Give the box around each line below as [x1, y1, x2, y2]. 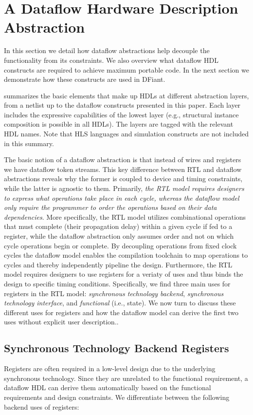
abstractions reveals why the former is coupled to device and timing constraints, [4, 173, 243, 184]
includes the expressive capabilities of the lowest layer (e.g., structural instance [4, 109, 239, 119]
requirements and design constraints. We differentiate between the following [4, 392, 230, 402]
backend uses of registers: [4, 401, 79, 412]
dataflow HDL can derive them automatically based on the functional [4, 382, 211, 393]
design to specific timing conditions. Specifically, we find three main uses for [4, 278, 231, 288]
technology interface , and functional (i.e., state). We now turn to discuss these [4, 298, 236, 308]
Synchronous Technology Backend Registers [4, 340, 229, 356]
